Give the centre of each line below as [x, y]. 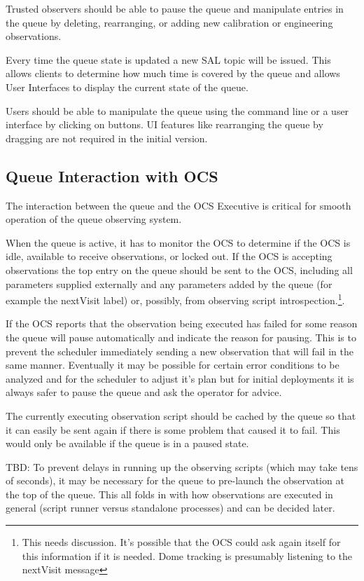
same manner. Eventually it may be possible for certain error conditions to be [173, 365]
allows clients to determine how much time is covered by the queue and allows [173, 73]
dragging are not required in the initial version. [107, 138]
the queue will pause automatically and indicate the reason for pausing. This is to [181, 337]
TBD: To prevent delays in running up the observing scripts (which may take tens [182, 466]
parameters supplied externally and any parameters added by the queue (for [169, 283]
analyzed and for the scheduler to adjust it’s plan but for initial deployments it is [180, 378]
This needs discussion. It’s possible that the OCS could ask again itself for [181, 542]
